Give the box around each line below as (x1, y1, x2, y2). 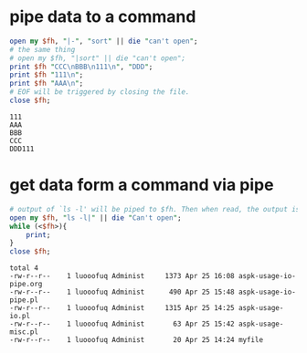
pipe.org (9, 280, 43, 289)
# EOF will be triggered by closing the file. (9, 88, 190, 97)
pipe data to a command (9, 6, 196, 27)
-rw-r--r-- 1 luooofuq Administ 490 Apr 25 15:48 (9, 287, 235, 297)
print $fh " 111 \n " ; (9, 70, 84, 79)
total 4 (9, 264, 39, 273)
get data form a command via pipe (9, 175, 274, 195)
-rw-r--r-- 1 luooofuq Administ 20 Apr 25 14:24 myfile (9, 336, 263, 345)
